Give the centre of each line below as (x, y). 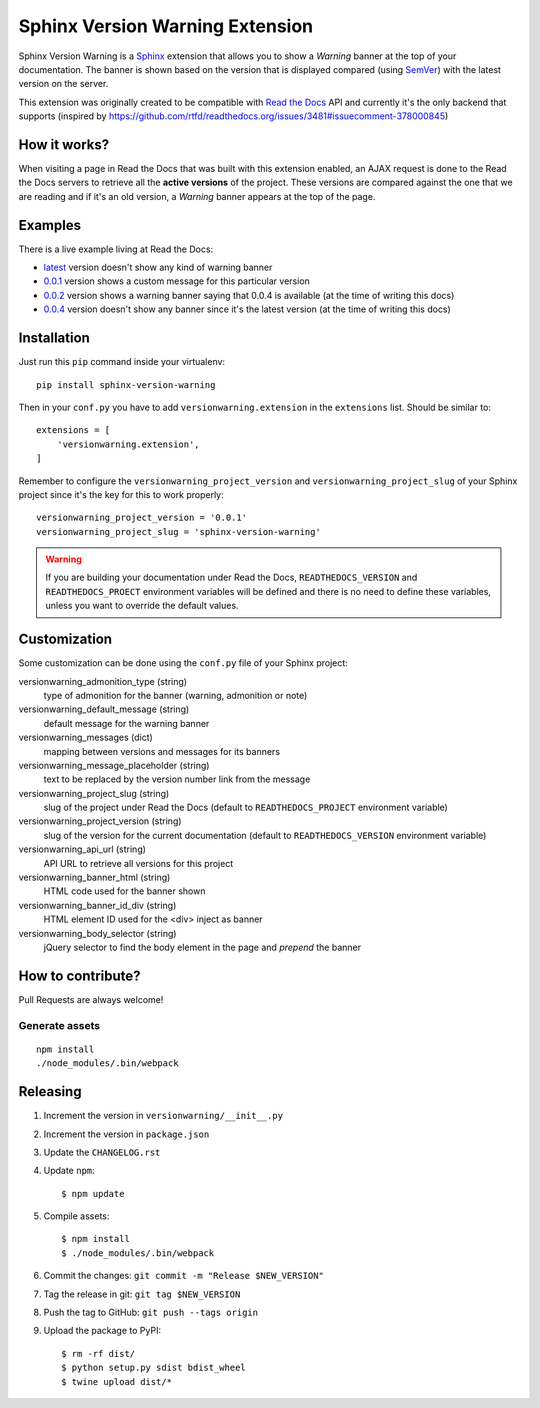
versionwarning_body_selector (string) (97, 933)
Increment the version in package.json (126, 1134)
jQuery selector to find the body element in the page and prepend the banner (202, 947)
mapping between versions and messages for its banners (161, 751)
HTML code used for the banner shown (124, 891)
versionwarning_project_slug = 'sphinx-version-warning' (179, 531)
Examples (50, 225)
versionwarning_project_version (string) (100, 821)
